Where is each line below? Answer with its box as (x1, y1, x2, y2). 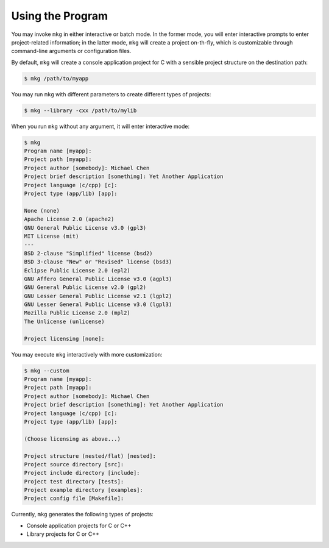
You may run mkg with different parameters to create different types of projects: (11, 90, 211, 98)
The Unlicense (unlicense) (24, 318, 105, 325)
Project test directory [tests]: (24, 478, 124, 485)
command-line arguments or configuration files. (11, 48, 132, 55)
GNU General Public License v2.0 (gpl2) (24, 284, 146, 291)
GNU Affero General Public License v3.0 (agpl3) (24, 275, 172, 282)
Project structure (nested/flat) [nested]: (24, 452, 157, 460)
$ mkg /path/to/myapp (24, 75, 89, 82)
